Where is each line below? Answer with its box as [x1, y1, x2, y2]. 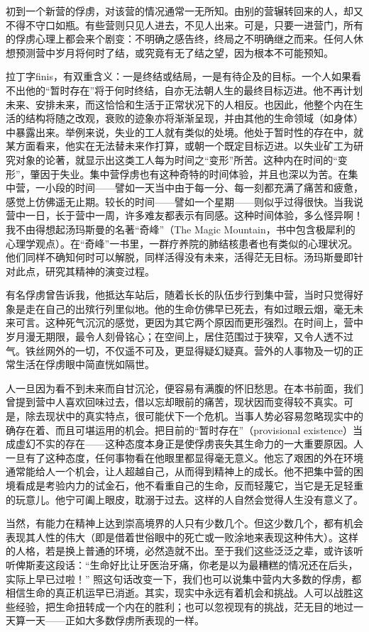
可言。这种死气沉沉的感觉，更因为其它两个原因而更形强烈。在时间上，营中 [15, 315, 363, 330]
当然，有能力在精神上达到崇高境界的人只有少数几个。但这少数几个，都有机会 [6, 516, 363, 531]
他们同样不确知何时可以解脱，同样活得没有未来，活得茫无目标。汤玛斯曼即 [6, 250, 353, 265]
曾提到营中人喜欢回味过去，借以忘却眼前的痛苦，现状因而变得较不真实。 [6, 394, 343, 409]
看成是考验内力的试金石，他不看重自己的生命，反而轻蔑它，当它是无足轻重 [15, 478, 363, 492]
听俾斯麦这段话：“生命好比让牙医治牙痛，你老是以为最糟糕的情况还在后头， [6, 557, 358, 572]
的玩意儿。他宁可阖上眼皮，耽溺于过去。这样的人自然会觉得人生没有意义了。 [6, 492, 363, 506]
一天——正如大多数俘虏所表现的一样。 [25, 613, 204, 628]
